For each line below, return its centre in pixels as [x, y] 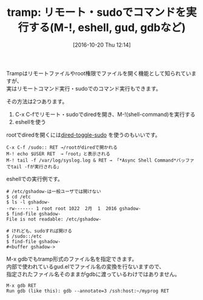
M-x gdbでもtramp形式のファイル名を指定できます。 [72, 259]
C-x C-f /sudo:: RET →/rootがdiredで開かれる [62, 147]
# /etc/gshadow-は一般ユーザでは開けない [54, 191]
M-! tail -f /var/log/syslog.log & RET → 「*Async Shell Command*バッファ [101, 160]
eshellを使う [31, 121]
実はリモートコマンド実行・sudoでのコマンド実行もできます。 [84, 88]
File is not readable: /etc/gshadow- [54, 219]
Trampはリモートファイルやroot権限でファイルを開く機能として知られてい [99, 73]
